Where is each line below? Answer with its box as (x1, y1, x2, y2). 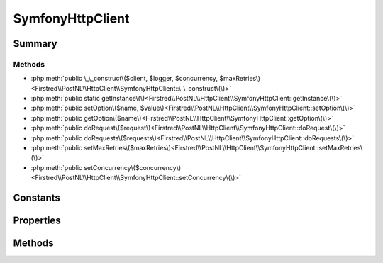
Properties (13, 215, 61, 227)
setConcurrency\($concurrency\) (84, 163, 182, 172)
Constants (13, 192, 60, 204)
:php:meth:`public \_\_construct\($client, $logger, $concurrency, (30, 74, 218, 83)
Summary (13, 38, 57, 50)
